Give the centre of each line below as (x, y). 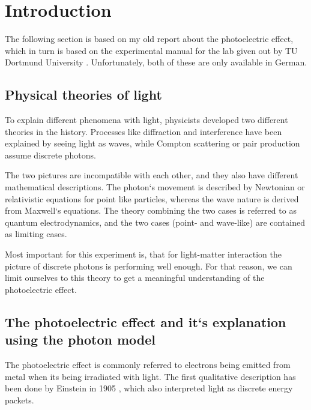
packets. (20, 399)
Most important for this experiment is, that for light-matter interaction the (143, 254)
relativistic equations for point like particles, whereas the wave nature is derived (152, 198)
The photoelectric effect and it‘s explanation (146, 321)
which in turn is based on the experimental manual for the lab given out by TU (151, 50)
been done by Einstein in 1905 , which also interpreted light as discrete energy (149, 388)
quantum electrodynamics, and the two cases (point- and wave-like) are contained (155, 222)
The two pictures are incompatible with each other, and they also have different (152, 175)
